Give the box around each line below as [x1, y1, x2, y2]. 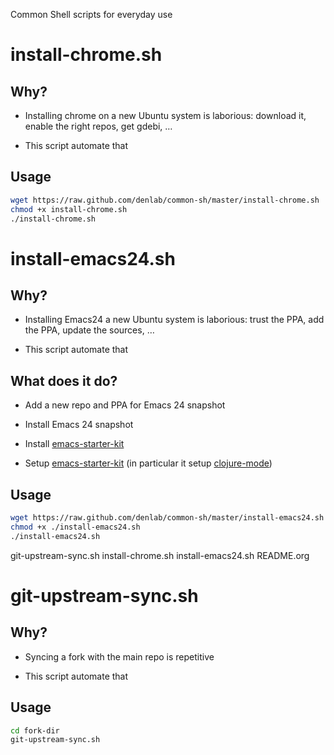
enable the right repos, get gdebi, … [24, 120, 173, 132]
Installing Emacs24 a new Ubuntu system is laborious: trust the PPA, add [24, 314, 325, 326]
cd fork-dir [10, 725, 60, 736]
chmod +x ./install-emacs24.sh [10, 522, 141, 532]
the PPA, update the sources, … [24, 324, 155, 336]
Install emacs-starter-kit [24, 438, 125, 450]
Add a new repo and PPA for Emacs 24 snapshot [24, 399, 226, 411]
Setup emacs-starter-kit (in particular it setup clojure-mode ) [24, 457, 273, 469]
